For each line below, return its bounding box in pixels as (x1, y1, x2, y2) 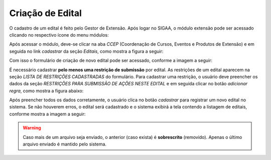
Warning (23, 125, 41, 131)
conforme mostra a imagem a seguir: (9, 111, 86, 117)
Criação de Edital (9, 8, 82, 19)
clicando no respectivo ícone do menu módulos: (9, 32, 109, 38)
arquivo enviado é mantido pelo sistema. (23, 141, 107, 147)
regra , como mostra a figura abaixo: (9, 88, 84, 94)
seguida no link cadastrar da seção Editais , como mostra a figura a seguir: (9, 48, 164, 54)
